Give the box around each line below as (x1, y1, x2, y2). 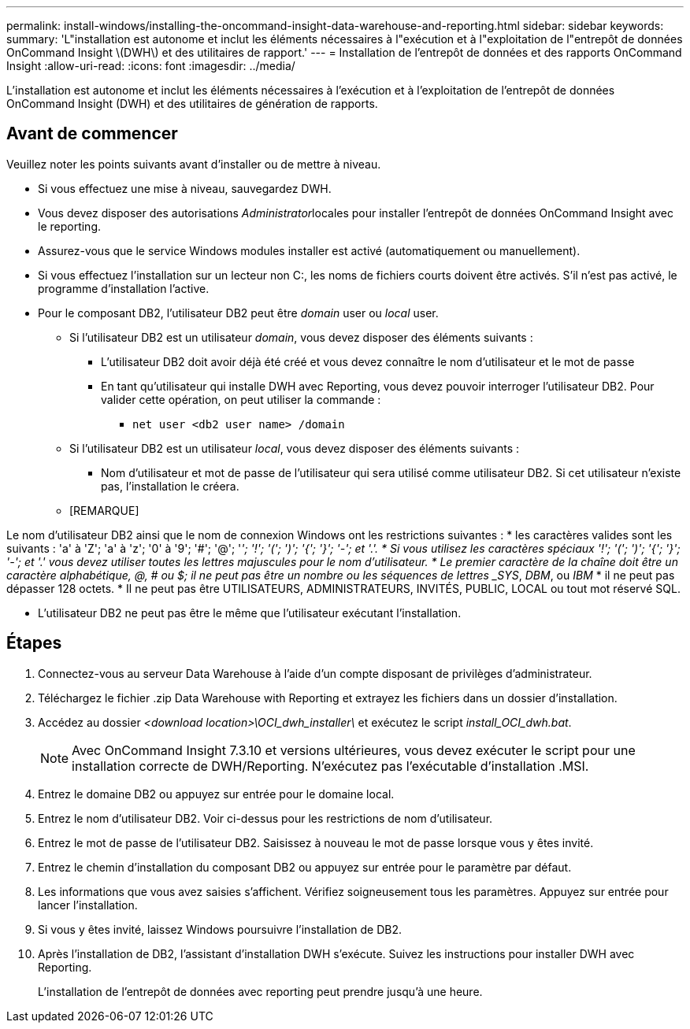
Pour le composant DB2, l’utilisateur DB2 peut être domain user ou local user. (38, 305, 439, 320)
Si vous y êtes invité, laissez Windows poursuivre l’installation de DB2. (38, 922, 402, 936)
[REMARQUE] (69, 503, 139, 517)
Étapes (6, 633, 62, 653)
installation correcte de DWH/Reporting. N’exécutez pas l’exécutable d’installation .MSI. (72, 757, 589, 774)
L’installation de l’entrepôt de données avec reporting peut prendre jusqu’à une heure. (38, 984, 483, 998)
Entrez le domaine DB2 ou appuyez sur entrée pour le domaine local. (38, 787, 395, 801)
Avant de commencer (6, 124, 178, 144)
